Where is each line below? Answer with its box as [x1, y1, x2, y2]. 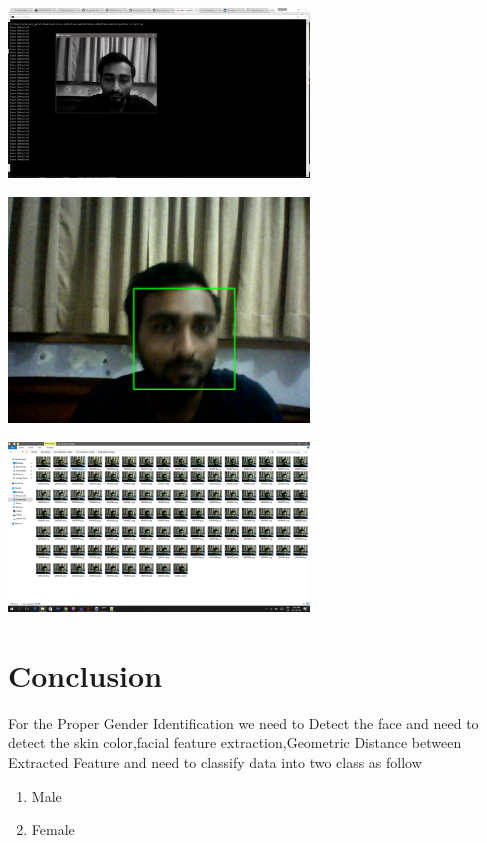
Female [31, 819, 75, 840]
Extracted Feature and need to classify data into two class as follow [8, 751, 422, 772]
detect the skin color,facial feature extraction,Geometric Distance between [8, 732, 462, 753]
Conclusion [8, 654, 163, 695]
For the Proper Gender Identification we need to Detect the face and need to [8, 712, 479, 733]
